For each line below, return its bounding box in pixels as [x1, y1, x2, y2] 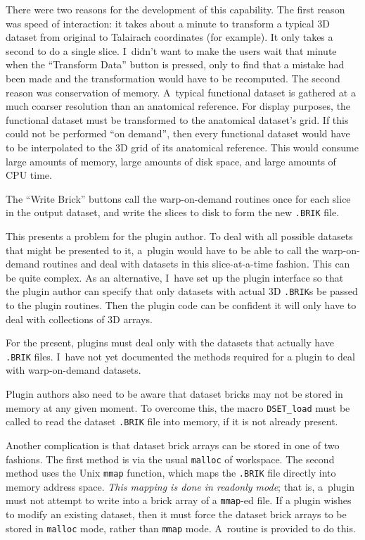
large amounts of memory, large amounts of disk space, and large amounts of [6, 153, 336, 168]
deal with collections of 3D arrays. [6, 311, 153, 326]
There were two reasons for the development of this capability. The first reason [6, 2, 345, 16]
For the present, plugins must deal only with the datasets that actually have [6, 335, 334, 350]
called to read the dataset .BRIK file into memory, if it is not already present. [6, 414, 338, 429]
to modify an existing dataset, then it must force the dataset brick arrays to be [6, 507, 347, 522]
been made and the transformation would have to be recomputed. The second [6, 70, 340, 85]
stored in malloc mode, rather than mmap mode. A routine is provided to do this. [6, 520, 356, 535]
